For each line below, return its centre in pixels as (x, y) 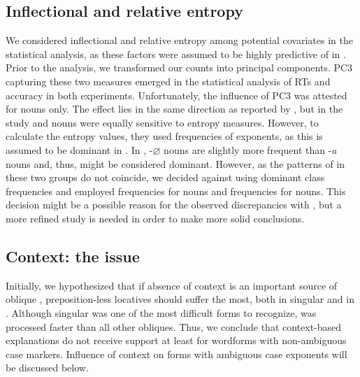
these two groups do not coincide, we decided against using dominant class (165, 177)
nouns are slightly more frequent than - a (250, 149)
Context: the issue (73, 256)
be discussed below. (47, 368)
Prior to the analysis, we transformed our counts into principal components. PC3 (179, 67)
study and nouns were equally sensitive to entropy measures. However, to (162, 122)
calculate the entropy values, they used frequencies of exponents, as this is (164, 136)
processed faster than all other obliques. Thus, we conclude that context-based (174, 326)
